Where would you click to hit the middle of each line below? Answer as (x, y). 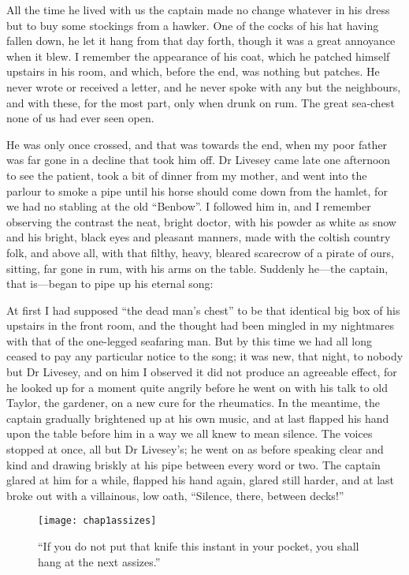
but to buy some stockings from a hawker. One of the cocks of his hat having (193, 25)
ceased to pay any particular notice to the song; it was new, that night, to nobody (205, 356)
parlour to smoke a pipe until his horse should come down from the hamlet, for (197, 190)
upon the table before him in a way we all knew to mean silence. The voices (190, 433)
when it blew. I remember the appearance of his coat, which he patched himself (198, 56)
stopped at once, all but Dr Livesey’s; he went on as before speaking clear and (195, 449)
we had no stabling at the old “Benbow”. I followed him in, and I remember (189, 206)
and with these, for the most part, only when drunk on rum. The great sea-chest (201, 102)
